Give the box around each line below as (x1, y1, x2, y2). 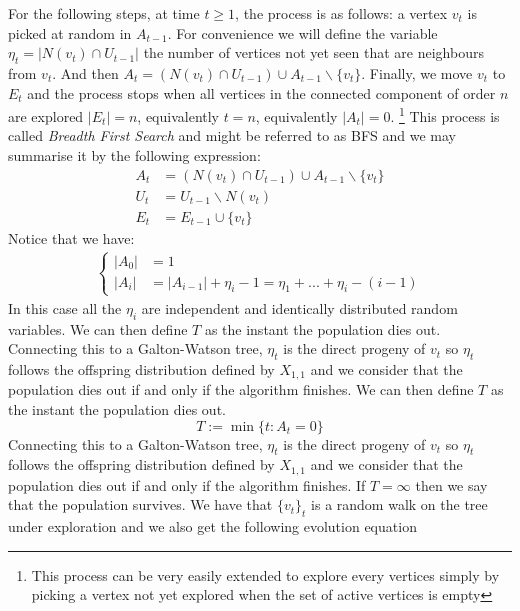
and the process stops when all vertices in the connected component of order (27, 82, 496, 103)
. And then (52, 62, 119, 83)
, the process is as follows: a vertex (235, 3, 448, 23)
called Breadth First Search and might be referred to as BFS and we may (8, 125, 456, 146)
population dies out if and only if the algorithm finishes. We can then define (8, 379, 474, 400)
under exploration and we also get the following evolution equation (8, 516, 417, 537)
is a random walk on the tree (311, 494, 488, 515)
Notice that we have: (8, 227, 135, 248)
